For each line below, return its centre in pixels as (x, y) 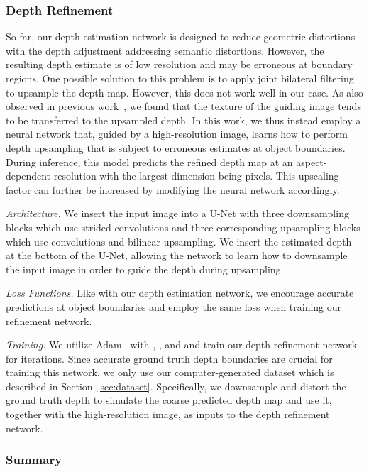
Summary (34, 460)
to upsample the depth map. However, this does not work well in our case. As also (184, 92)
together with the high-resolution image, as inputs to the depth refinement (168, 414)
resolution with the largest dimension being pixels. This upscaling (196, 176)
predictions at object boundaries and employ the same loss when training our (174, 306)
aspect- (312, 161)
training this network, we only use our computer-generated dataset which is (170, 372)
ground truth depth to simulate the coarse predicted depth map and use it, (169, 400)
